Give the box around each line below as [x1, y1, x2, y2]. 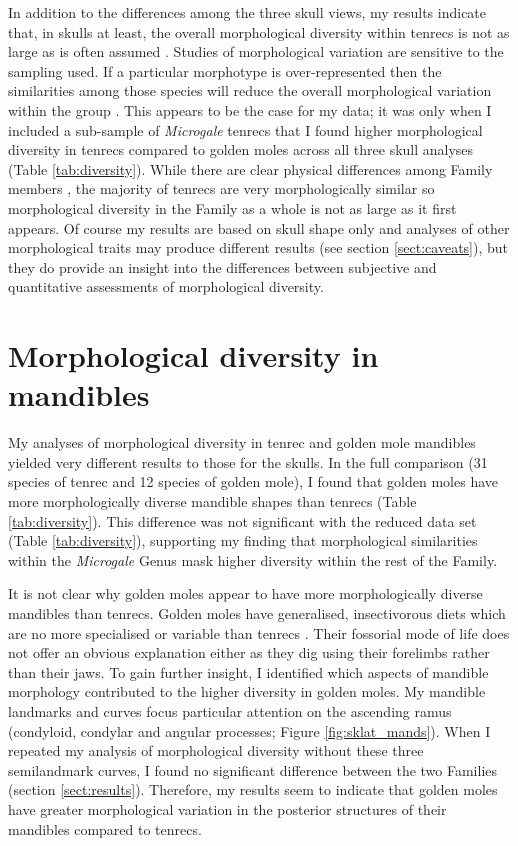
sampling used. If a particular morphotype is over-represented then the [8, 60, 442, 81]
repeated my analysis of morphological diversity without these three [8, 740, 424, 761]
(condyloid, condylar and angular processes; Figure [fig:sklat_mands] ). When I [8, 720, 491, 741]
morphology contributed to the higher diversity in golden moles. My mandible [8, 681, 486, 702]
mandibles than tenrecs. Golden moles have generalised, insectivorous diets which [8, 602, 506, 623]
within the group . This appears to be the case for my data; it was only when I [8, 99, 492, 120]
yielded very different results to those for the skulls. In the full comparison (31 [8, 451, 488, 472]
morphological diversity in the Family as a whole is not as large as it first [8, 197, 457, 218]
